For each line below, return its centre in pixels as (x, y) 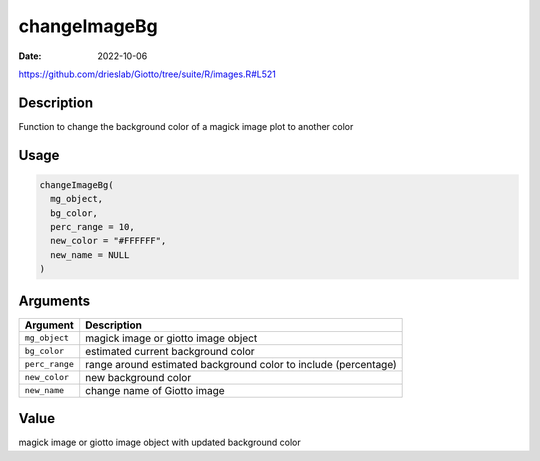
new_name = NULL (90, 254)
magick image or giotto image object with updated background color (159, 442)
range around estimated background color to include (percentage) (241, 364)
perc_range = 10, (92, 227)
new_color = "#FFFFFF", (108, 241)
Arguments (54, 300)
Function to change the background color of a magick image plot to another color (186, 126)
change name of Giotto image (155, 390)
